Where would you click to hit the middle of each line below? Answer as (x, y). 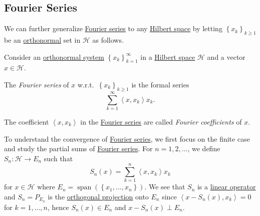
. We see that (165, 187)
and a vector (226, 57)
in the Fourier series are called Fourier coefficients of (161, 121)
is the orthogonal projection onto (98, 196)
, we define (204, 148)
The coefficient (27, 121)
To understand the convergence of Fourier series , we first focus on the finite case (127, 138)
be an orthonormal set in (42, 40)
